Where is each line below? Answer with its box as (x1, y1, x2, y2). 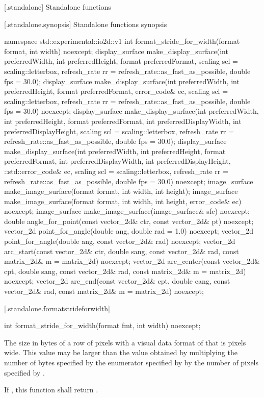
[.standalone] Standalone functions (4, 2, 111, 12)
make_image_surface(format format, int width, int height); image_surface (4, 186, 238, 196)
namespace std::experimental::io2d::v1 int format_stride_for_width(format (4, 36, 240, 46)
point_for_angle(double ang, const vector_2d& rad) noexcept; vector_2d (4, 236, 235, 246)
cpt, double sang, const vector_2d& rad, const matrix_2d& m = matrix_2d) (4, 265, 246, 276)
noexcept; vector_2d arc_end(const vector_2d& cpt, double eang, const (4, 276, 230, 286)
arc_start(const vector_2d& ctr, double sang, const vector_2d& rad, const (4, 245, 239, 256)
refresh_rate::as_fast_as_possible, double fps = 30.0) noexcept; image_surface (4, 176, 253, 186)
